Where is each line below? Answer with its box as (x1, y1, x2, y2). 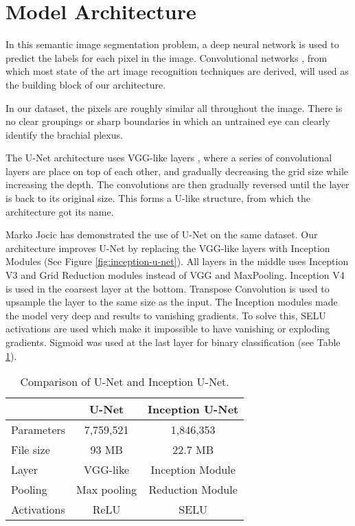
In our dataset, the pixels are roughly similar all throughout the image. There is (5, 100, 343, 115)
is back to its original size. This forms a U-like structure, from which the (5, 191, 310, 205)
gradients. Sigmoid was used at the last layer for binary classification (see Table (5, 335, 341, 349)
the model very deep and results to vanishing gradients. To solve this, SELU (5, 308, 326, 322)
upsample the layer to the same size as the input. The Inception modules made (5, 295, 338, 309)
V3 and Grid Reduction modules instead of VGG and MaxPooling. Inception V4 (5, 268, 345, 282)
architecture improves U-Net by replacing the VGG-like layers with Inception (5, 240, 330, 255)
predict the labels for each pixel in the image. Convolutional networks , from (5, 50, 328, 65)
